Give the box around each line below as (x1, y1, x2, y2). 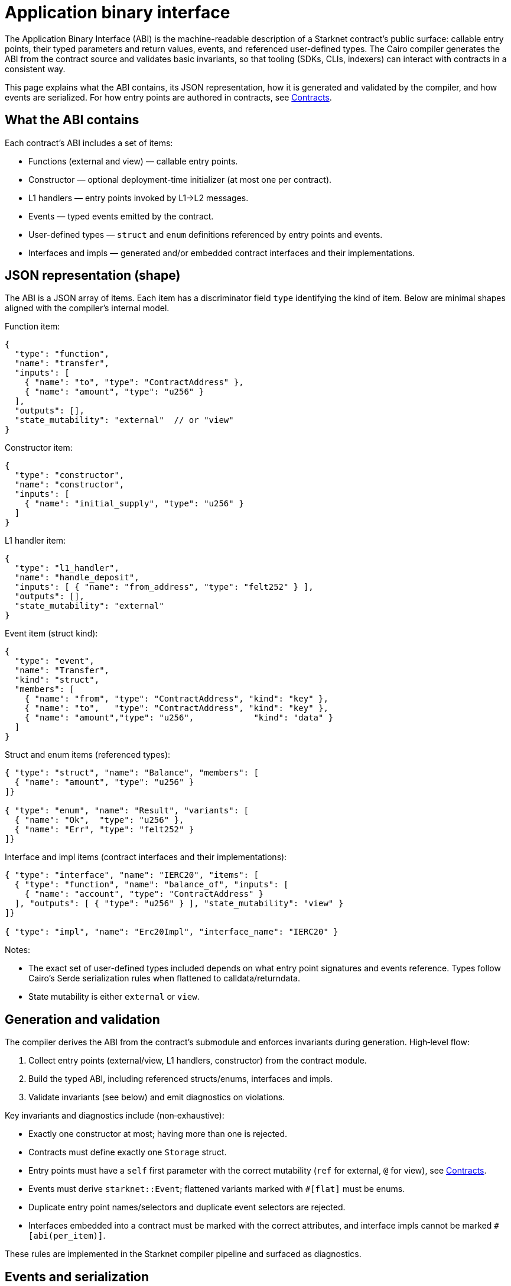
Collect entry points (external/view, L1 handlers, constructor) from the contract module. (28, 1055, 367, 1066)
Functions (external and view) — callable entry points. (28, 156, 238, 166)
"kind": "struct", (14, 675, 100, 685)
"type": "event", (14, 656, 95, 666)
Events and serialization (5, 1269, 149, 1284)
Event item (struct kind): (5, 628, 98, 639)
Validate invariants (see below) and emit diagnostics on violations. (28, 1092, 285, 1103)
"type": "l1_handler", (14, 563, 119, 573)
